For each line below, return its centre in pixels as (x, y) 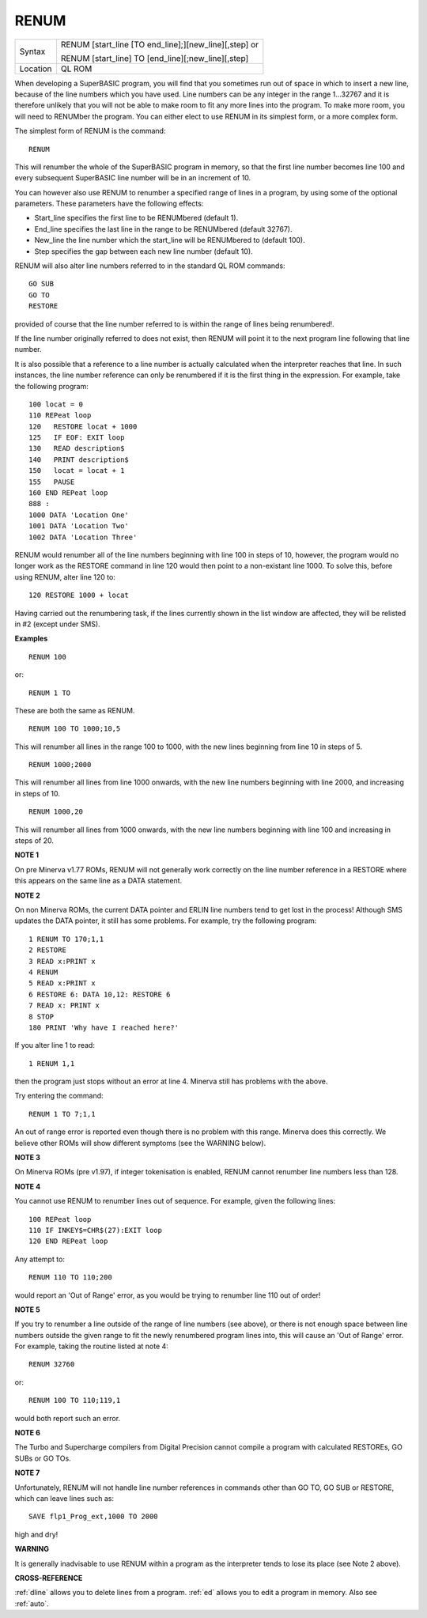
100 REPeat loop (60, 1219)
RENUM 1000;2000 (60, 765)
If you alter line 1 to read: (55, 1045)
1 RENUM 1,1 (52, 1063)
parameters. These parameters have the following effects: (109, 204)
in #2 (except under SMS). (57, 624)
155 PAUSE (52, 482)
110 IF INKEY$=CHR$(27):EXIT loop (95, 1230)
